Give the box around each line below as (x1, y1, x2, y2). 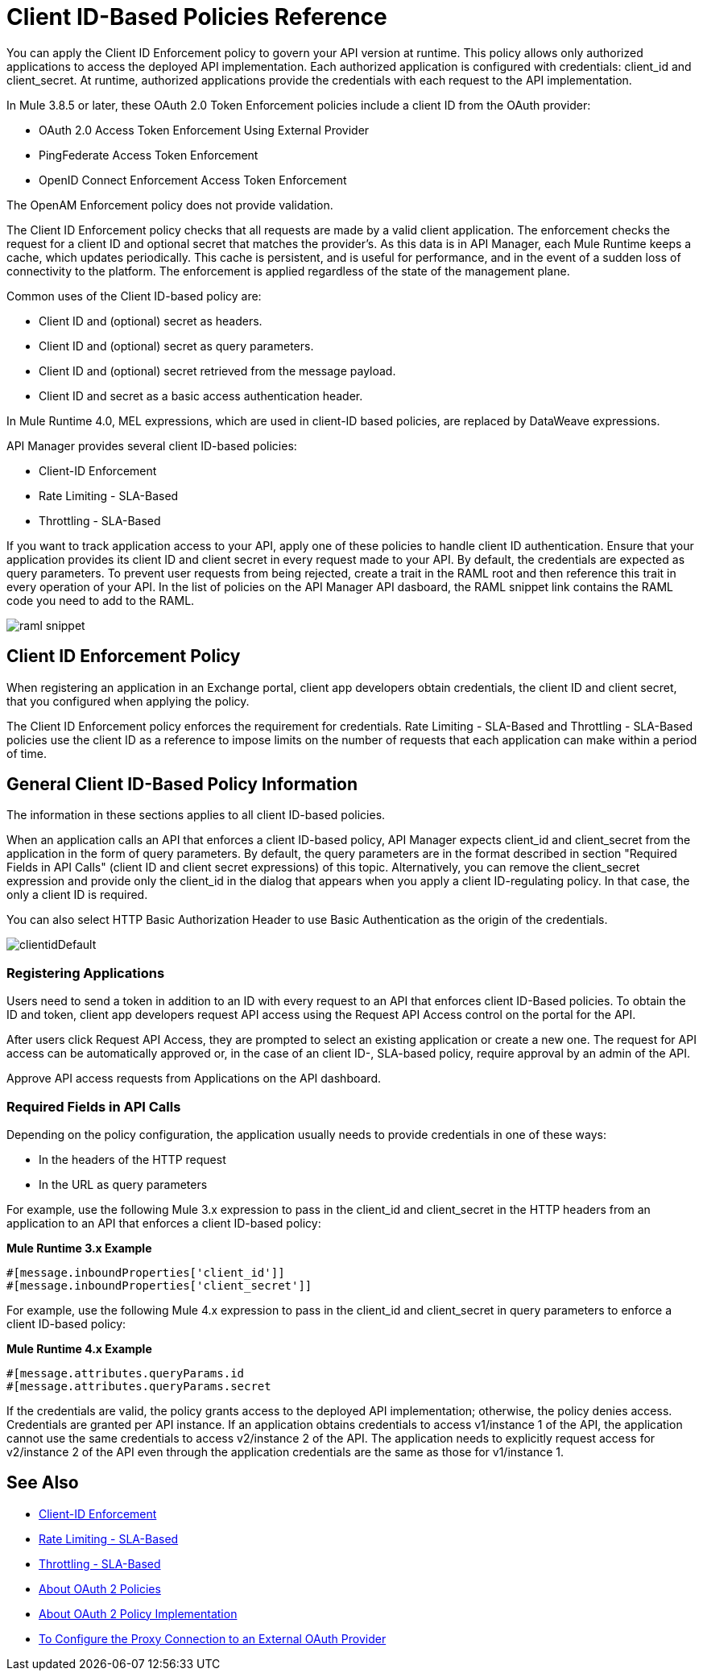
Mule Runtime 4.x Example (6, 1341, 152, 1356)
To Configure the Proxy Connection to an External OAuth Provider (39, 1631, 387, 1646)
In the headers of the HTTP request (39, 1152, 226, 1166)
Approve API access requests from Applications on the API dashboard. (6, 1071, 381, 1086)
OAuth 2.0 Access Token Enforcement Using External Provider (39, 122, 370, 137)
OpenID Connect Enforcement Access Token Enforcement (39, 172, 347, 187)
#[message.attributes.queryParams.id (6, 1366, 245, 1380)
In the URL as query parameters (39, 1177, 208, 1191)
